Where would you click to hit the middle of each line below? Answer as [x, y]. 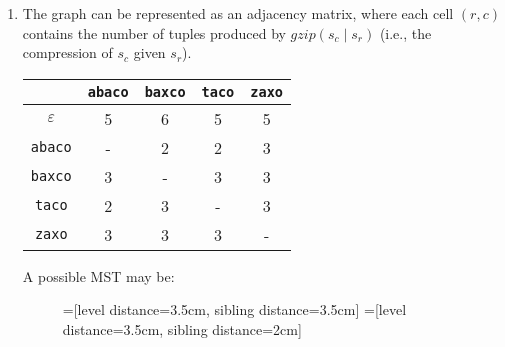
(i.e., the [405, 32]
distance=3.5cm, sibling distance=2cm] [182, 328]
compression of [67, 52]
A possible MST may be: [98, 275]
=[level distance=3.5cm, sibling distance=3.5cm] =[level [234, 309]
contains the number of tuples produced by [154, 32]
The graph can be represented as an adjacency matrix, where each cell [238, 13]
